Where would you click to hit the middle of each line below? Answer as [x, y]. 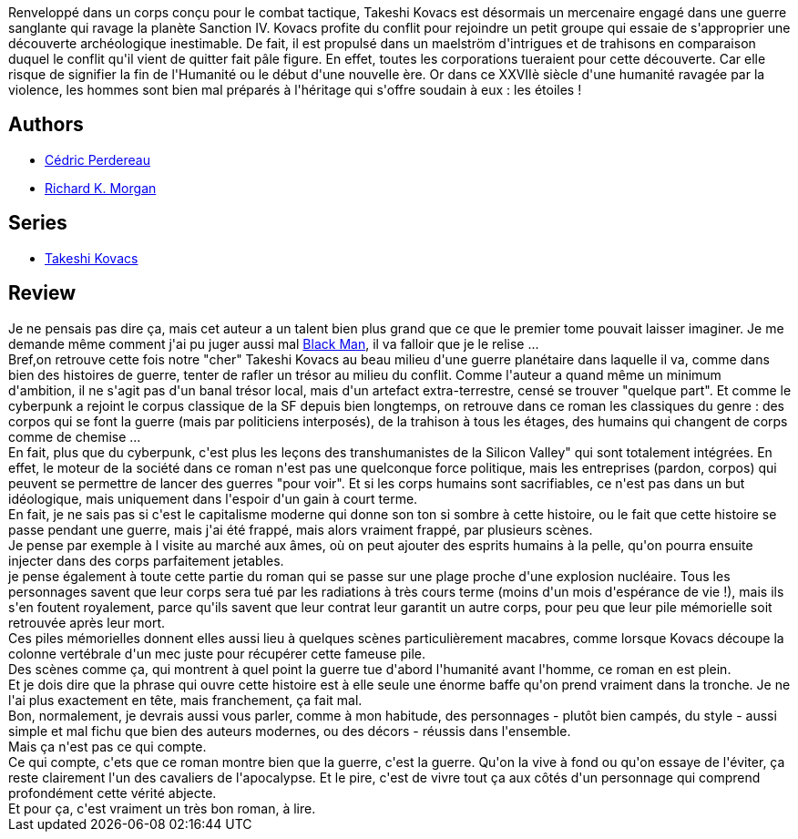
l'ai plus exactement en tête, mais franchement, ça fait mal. [185, 700]
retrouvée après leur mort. [87, 622]
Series [38, 223]
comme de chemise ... [75, 436]
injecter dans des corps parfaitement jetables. [146, 560]
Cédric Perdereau [97, 159]
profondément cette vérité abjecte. [113, 793]
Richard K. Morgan [101, 188]
